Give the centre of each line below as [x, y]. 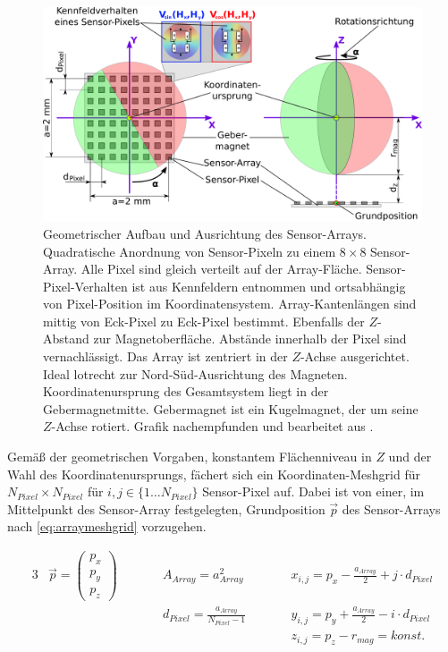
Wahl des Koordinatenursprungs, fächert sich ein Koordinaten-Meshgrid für [214, 474]
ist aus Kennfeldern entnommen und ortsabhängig [269, 286]
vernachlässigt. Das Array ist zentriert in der [165, 356]
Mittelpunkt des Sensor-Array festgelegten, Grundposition [166, 508]
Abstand [66, 339]
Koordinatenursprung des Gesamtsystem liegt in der [186, 391]
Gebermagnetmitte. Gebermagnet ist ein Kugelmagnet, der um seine [231, 408]
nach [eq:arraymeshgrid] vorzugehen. [107, 526]
